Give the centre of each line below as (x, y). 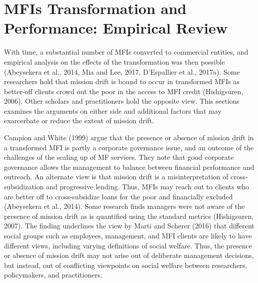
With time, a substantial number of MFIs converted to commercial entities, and (126, 52)
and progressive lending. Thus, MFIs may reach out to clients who (148, 187)
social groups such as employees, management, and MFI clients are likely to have (128, 235)
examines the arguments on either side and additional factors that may (113, 110)
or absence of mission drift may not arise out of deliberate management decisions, (129, 255)
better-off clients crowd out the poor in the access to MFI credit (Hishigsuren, (124, 91)
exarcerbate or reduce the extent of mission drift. (79, 120)
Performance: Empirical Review (116, 28)
